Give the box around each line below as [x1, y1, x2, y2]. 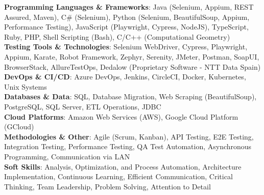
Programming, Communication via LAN [4, 151, 130, 161]
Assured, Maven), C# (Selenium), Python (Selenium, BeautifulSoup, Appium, [4, 11, 250, 22]
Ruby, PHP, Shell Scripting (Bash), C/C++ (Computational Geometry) [4, 31, 230, 42]
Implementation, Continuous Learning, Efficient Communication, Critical [4, 171, 233, 182]
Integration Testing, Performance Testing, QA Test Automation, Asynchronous [4, 141, 252, 152]
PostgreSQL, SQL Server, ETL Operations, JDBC [4, 101, 161, 112]
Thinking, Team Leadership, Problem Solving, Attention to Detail [4, 181, 211, 191]
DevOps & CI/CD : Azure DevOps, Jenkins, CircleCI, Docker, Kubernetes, [4, 71, 246, 82]
